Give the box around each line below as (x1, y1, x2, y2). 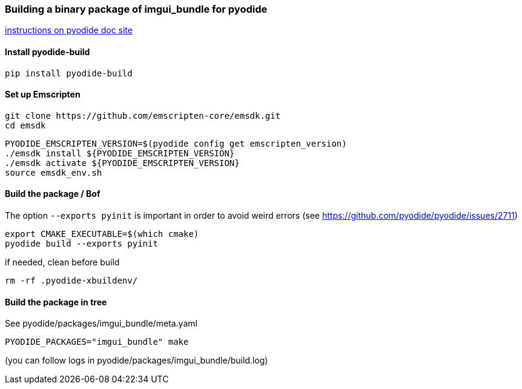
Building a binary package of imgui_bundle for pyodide (5, 3, 268, 15)
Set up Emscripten (5, 89, 81, 100)
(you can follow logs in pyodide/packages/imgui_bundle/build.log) (5, 355, 268, 366)
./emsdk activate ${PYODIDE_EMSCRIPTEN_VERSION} (5, 158, 240, 168)
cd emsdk (5, 120, 46, 130)
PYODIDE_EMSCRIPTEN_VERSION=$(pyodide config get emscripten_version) (5, 138, 347, 148)
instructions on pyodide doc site (5, 25, 133, 36)
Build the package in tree (5, 296, 107, 307)
